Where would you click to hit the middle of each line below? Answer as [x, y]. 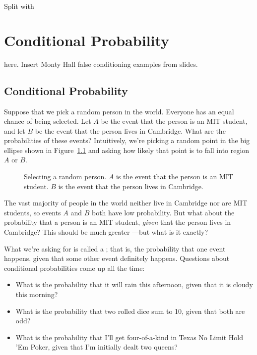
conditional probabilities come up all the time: [74, 268]
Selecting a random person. [65, 177]
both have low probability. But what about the [163, 212]
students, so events [32, 212]
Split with [19, 6]
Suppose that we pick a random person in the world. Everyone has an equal [119, 111]
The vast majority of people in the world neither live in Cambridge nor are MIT [126, 203]
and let [15, 130]
